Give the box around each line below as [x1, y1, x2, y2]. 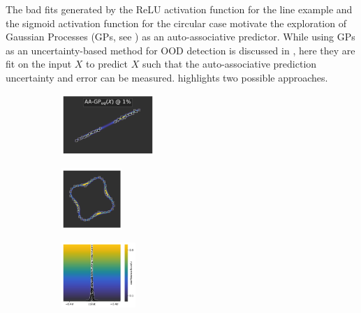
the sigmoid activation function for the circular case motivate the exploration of [6, 15, 346, 30]
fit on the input [6, 56, 72, 71]
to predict [86, 56, 128, 71]
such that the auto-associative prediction [142, 56, 317, 71]
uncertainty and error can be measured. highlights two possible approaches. [6, 70, 328, 84]
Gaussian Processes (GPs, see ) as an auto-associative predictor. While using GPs [6, 29, 355, 44]
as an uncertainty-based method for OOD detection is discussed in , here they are [6, 43, 355, 57]
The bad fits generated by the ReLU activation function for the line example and [6, 2, 353, 16]
